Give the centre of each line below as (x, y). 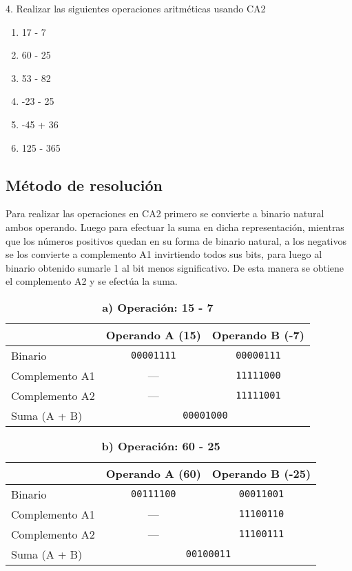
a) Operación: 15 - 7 (158, 307)
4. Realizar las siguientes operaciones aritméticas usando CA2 (136, 8)
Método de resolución (84, 184)
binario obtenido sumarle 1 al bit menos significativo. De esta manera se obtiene (175, 267)
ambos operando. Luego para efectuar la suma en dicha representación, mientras (175, 227)
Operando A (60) (153, 473)
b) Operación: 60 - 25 (161, 445)
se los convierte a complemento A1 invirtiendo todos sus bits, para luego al (164, 254)
